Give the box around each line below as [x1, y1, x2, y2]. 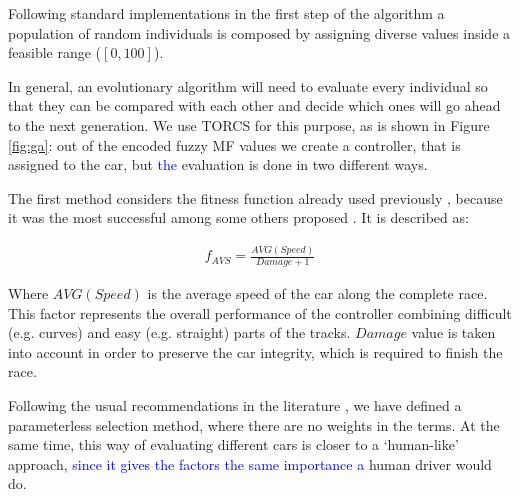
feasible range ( [8, 42, 102, 63]
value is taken [411, 322, 496, 343]
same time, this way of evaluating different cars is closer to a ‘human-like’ [8, 434, 459, 455]
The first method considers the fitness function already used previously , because [8, 187, 503, 208]
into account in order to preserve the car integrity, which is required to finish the [8, 341, 503, 362]
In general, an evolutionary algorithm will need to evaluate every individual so [8, 75, 488, 96]
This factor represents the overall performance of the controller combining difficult [8, 302, 512, 323]
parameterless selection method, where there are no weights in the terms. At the [8, 414, 500, 435]
